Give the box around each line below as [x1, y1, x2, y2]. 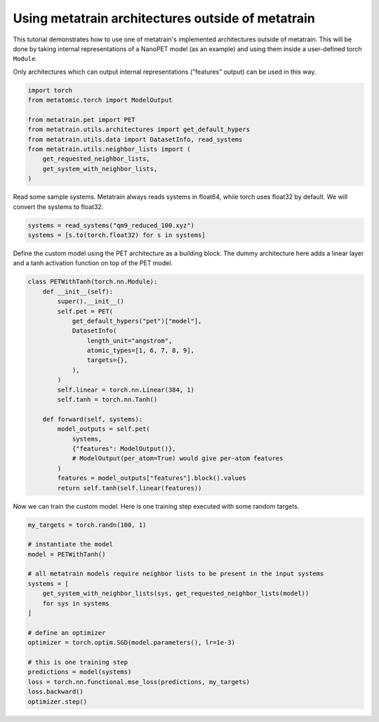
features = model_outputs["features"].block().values [57, 474, 246, 482]
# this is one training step [27, 658, 128, 666]
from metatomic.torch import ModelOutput [27, 96, 173, 105]
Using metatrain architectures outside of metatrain [13, 11, 315, 26]
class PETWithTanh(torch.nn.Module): [27, 278, 158, 286]
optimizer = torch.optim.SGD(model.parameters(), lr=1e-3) [27, 639, 235, 647]
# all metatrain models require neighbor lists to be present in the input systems [27, 570, 324, 578]
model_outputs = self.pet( [57, 425, 150, 433]
